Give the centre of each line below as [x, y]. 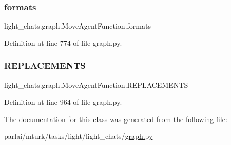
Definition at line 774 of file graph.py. [63, 43]
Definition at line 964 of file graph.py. [63, 102]
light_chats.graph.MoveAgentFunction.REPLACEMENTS [96, 84]
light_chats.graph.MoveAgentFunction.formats [78, 26]
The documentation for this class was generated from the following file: [116, 119]
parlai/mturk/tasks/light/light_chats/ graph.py [79, 136]
